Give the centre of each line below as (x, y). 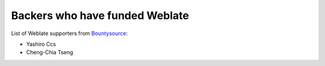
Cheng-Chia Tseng (50, 52)
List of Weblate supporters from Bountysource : (70, 33)
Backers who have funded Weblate (100, 15)
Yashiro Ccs (41, 44)
